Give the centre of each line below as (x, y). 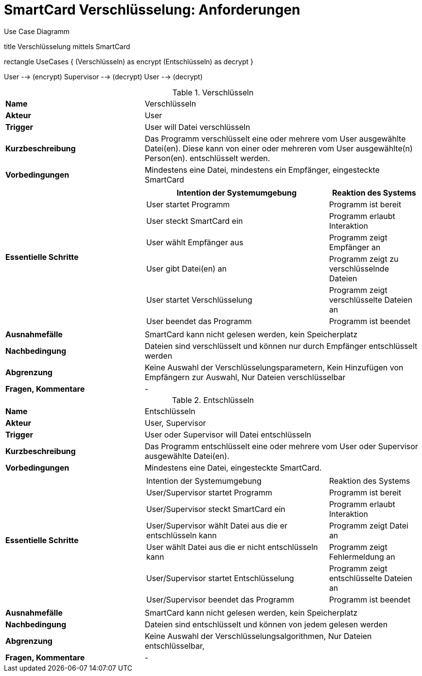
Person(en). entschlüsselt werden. (207, 158)
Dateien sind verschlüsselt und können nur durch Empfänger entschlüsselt (281, 346)
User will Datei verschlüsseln (197, 127)
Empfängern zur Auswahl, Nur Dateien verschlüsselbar (245, 377)
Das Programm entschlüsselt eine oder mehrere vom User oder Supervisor (281, 446)
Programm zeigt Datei (369, 525)
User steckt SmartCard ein (194, 221)
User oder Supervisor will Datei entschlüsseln (228, 434)
